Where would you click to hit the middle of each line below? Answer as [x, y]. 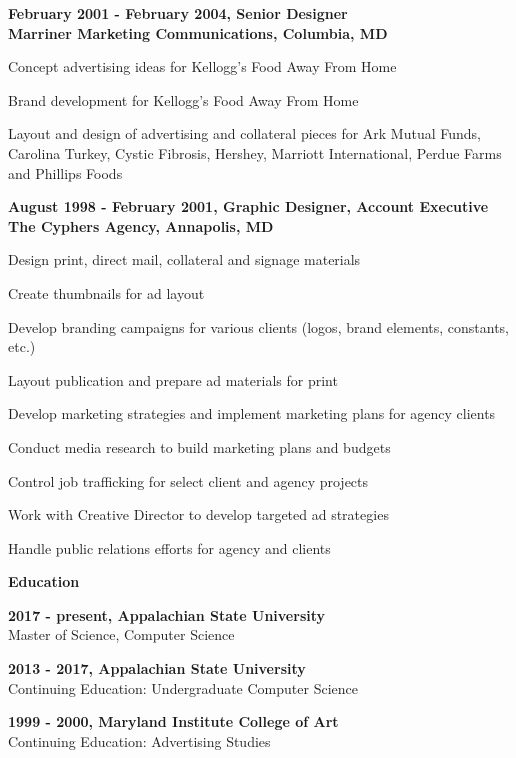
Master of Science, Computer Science [121, 634]
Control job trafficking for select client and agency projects [188, 480]
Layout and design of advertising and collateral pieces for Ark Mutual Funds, [245, 133]
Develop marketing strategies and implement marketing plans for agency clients [252, 413]
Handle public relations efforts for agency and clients [169, 547]
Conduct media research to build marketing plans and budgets [199, 446]
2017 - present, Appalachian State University [167, 614]
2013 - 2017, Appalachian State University [157, 668]
